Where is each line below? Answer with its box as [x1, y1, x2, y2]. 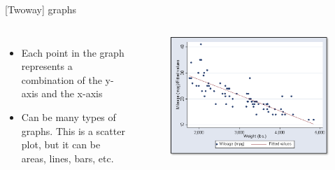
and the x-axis [41, 86, 103, 101]
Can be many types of [21, 109, 116, 124]
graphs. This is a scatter [21, 123, 125, 138]
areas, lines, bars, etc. [21, 150, 114, 165]
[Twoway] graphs [5, 2, 77, 16]
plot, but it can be [21, 137, 101, 152]
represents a [21, 59, 73, 73]
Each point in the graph [21, 45, 124, 59]
